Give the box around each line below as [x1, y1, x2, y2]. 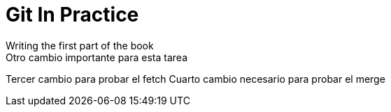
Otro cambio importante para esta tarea [6, 51, 187, 63]
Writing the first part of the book [6, 39, 154, 51]
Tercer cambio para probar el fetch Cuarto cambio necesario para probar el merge [6, 72, 385, 85]
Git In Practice [6, 3, 139, 26]
